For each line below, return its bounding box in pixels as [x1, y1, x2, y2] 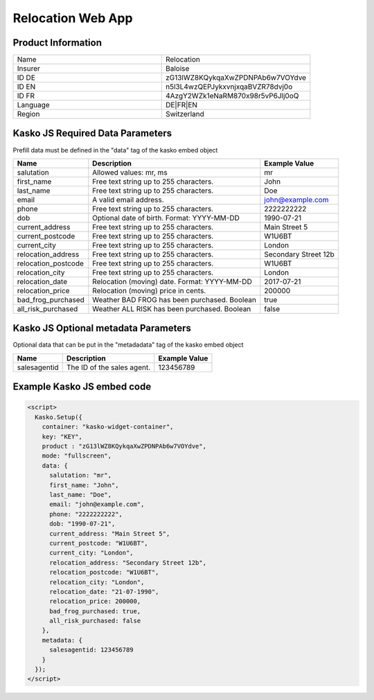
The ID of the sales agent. [66, 362, 151, 372]
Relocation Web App [12, 10, 133, 26]
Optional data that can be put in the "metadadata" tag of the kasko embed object [12, 340, 244, 349]
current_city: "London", [49, 549, 134, 557]
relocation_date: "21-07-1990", [49, 588, 159, 595]
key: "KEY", [42, 432, 83, 440]
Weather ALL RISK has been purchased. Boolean [92, 304, 251, 313]
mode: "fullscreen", [42, 452, 112, 460]
